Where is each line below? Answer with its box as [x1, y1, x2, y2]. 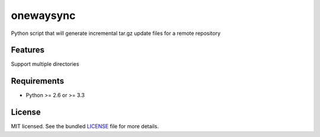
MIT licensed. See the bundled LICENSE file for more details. [11, 123, 159, 130]
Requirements [11, 76, 65, 86]
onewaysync [11, 9, 76, 22]
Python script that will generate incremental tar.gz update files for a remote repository [11, 30, 220, 37]
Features [11, 45, 44, 55]
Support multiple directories [11, 60, 79, 68]
